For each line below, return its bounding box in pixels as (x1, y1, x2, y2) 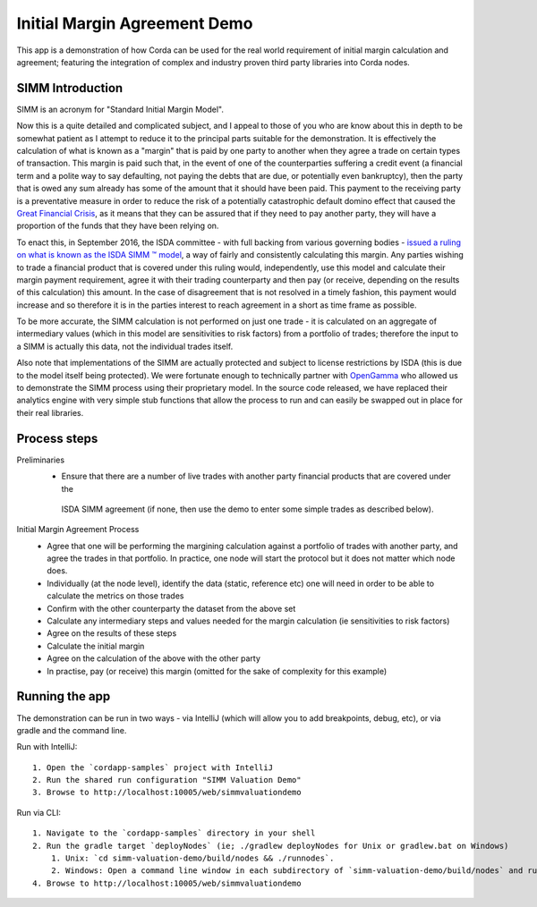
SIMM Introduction (16, 81, 124, 96)
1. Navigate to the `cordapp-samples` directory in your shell (32, 828, 316, 838)
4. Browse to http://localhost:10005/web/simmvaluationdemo (32, 877, 302, 888)
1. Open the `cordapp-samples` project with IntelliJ (32, 762, 273, 773)
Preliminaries (16, 454, 65, 465)
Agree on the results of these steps (47, 628, 177, 639)
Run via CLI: (16, 807, 62, 818)
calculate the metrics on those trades (47, 590, 184, 601)
